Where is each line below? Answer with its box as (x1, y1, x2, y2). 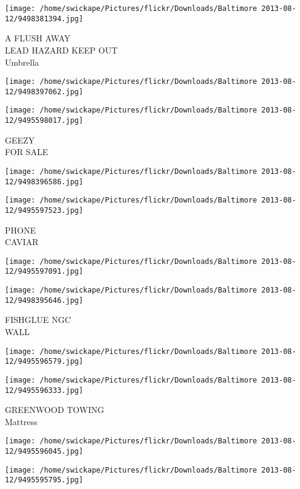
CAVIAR (5, 235, 39, 248)
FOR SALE (5, 145, 49, 158)
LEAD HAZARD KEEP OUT (5, 43, 118, 56)
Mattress (5, 415, 38, 428)
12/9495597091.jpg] (5, 267, 83, 276)
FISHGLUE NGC (5, 313, 71, 326)
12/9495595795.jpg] (5, 476, 83, 485)
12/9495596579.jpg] (5, 357, 83, 366)
